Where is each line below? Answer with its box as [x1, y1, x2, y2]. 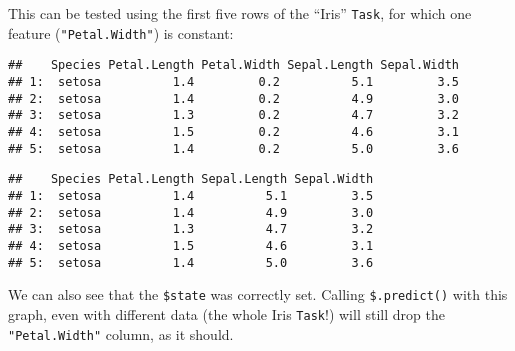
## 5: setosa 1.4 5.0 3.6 [8, 255, 374, 270]
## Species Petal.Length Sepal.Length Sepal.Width [8, 172, 374, 187]
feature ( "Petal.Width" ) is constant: [8, 22, 234, 43]
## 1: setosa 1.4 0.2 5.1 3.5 [8, 74, 460, 89]
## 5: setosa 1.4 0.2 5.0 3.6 [8, 141, 460, 156]
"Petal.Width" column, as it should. [8, 323, 234, 344]
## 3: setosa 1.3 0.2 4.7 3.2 [8, 108, 460, 123]
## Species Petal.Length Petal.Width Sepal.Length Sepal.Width [8, 58, 460, 73]
